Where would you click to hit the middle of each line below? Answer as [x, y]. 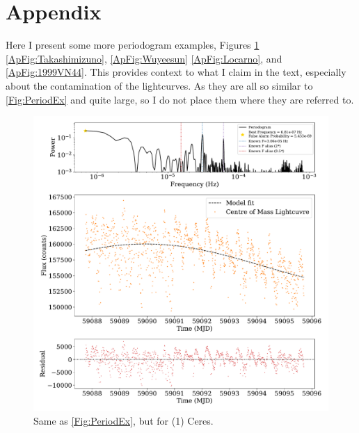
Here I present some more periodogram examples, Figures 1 [133, 45]
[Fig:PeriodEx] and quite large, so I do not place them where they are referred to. [180, 99]
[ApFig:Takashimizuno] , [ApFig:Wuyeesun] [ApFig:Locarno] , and [144, 58]
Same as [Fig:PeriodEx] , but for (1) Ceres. [123, 420]
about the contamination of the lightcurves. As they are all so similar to [159, 85]
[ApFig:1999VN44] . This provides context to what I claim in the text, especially [176, 72]
